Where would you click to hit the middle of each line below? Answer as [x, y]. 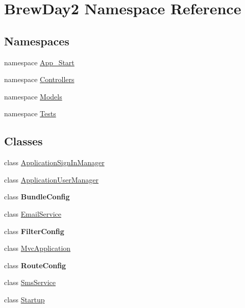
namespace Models [33, 96]
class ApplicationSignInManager [54, 162]
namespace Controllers [39, 79]
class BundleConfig [37, 197]
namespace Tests [30, 113]
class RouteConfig [35, 265]
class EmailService [33, 213]
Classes [23, 141]
